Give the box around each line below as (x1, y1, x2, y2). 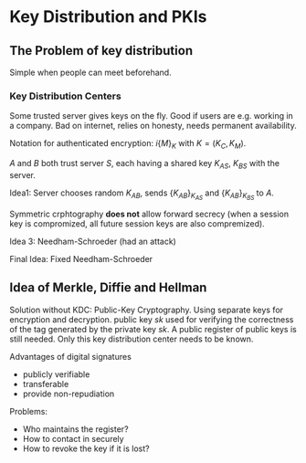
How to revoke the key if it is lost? (22, 443, 150, 454)
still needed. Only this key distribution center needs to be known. (9, 333, 254, 344)
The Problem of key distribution (9, 43, 194, 58)
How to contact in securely (22, 433, 125, 444)
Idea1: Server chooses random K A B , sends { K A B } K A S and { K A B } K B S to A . (9, 187, 274, 202)
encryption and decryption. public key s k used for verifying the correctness (9, 313, 294, 325)
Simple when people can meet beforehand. (9, 67, 172, 78)
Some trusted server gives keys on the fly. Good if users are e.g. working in (9, 110, 294, 121)
